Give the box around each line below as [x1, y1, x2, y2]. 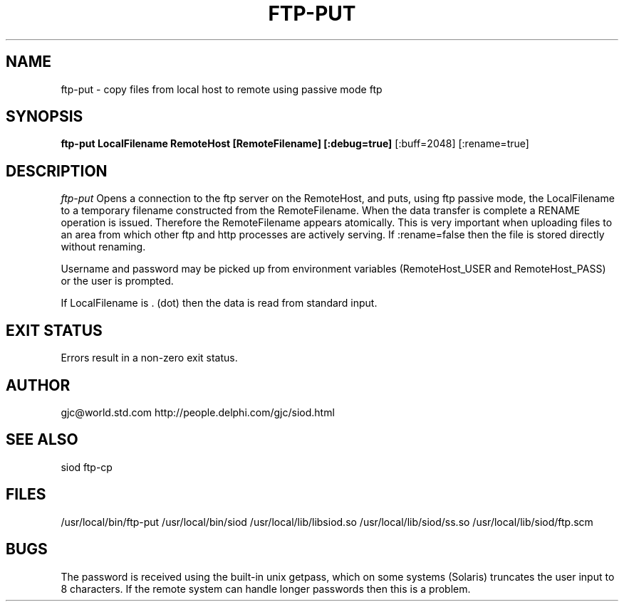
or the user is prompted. [61, 275, 174, 287]
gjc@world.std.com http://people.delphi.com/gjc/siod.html [61, 406, 335, 418]
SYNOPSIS [6, 107, 83, 126]
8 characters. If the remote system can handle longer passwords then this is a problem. [61, 582, 471, 595]
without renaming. [61, 241, 146, 253]
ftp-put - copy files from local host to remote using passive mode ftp [61, 83, 383, 95]
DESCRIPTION [6, 162, 108, 180]
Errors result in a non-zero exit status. [61, 352, 238, 364]
